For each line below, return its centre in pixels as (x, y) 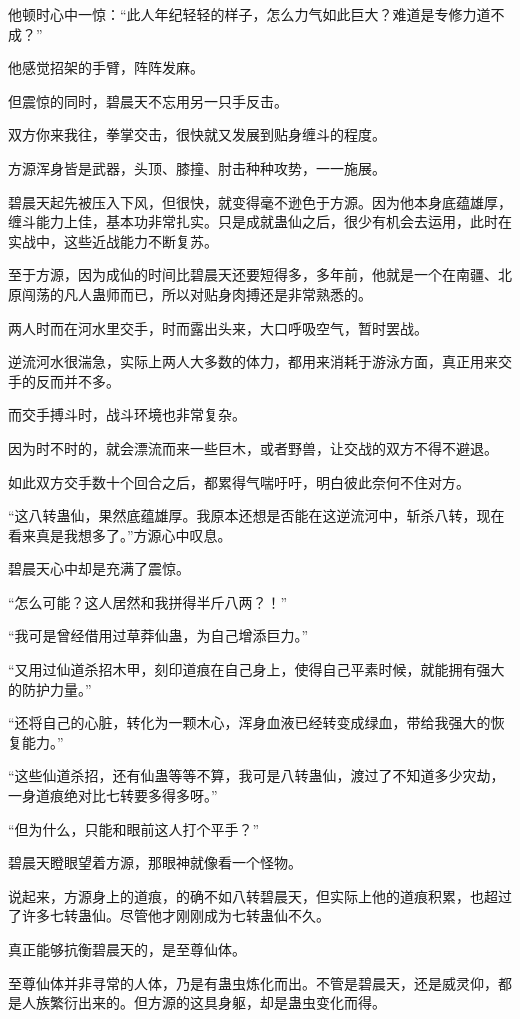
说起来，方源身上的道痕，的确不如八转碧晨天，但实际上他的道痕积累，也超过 (260, 895)
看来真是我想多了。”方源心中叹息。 (120, 534)
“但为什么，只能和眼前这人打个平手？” (134, 828)
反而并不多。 (77, 380)
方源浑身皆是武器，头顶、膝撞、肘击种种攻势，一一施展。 (197, 167)
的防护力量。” (50, 688)
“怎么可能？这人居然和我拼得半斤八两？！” (148, 601)
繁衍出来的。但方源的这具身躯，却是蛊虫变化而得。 (217, 1002)
